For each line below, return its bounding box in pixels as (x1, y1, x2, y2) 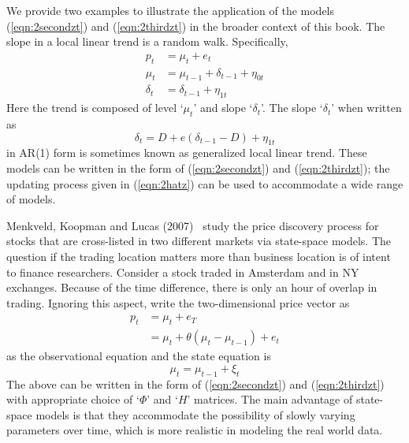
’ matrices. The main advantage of (187, 391, 353, 408)
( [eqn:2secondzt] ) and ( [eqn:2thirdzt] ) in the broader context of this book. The (6, 17, 385, 34)
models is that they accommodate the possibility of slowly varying (35, 406, 355, 423)
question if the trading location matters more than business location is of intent (6, 248, 391, 265)
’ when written (331, 99, 402, 116)
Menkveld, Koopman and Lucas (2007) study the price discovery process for (6, 217, 379, 233)
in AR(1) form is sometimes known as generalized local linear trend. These (6, 144, 367, 161)
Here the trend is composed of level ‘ (6, 99, 184, 116)
